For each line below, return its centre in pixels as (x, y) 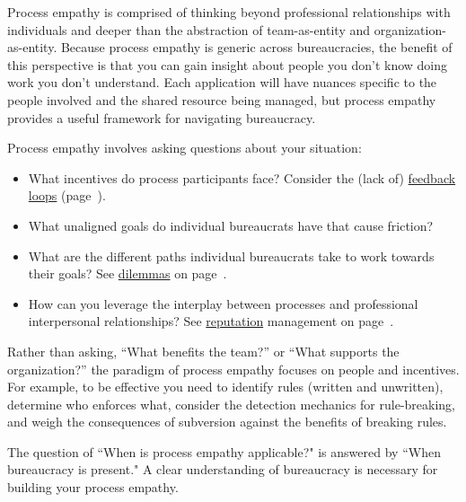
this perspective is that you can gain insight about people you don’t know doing (227, 64)
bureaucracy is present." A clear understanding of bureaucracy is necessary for (223, 469)
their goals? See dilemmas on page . (127, 273)
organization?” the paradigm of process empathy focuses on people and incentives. (233, 369)
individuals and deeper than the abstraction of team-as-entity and (189, 29)
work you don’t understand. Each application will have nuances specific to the (222, 82)
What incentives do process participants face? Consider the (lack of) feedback (242, 177)
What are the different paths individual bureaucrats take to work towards (231, 255)
